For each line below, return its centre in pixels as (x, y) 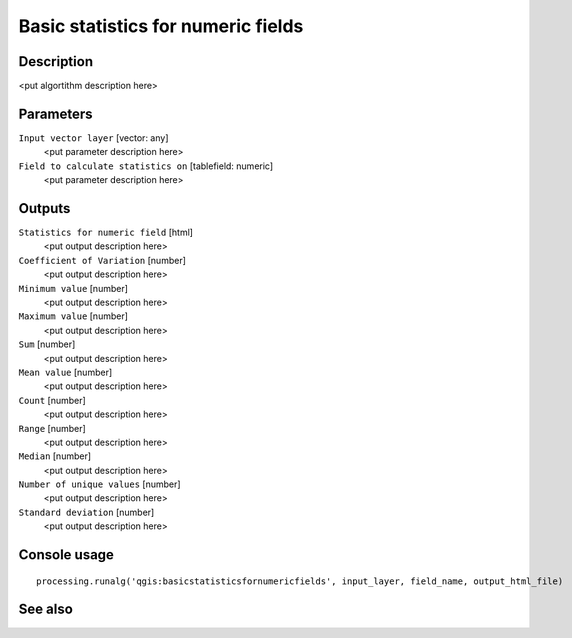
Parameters (55, 113)
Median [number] (55, 456)
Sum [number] (47, 344)
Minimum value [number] (73, 288)
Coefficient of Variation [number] (102, 260)
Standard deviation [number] (86, 512)
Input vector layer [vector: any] (93, 137)
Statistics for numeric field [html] (106, 232)
